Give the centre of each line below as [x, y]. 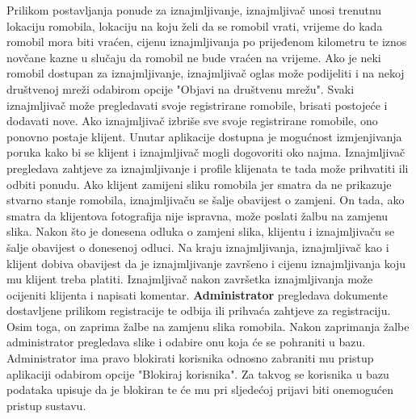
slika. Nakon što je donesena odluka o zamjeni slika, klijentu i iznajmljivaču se [201, 231]
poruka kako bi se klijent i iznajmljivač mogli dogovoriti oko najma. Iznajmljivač [206, 152]
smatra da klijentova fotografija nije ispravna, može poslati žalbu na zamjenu [197, 215]
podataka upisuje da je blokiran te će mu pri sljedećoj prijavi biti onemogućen [200, 390]
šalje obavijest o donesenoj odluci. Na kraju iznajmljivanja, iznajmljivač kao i [198, 247]
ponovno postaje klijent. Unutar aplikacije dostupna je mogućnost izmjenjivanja [204, 136]
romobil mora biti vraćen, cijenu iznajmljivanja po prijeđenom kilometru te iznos [207, 42]
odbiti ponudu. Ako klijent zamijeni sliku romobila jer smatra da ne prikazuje [199, 184]
